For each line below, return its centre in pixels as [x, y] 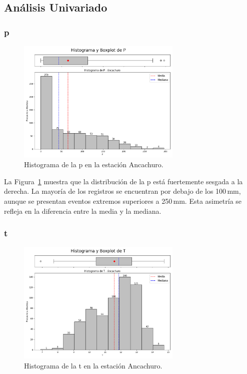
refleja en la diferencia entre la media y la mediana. [83, 211]
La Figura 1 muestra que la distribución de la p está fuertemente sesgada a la [123, 181]
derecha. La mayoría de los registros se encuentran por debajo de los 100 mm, [122, 191]
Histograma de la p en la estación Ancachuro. [94, 164]
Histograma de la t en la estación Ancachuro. [93, 365]
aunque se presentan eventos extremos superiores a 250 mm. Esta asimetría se [123, 201]
